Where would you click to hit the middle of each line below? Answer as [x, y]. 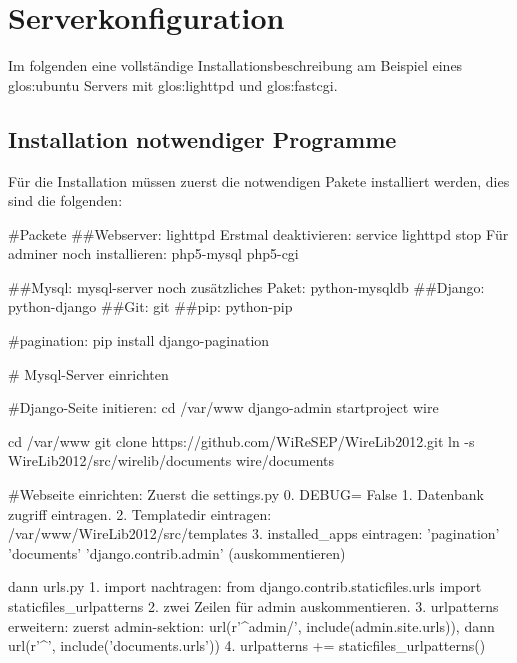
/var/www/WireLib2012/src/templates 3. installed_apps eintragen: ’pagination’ [254, 533]
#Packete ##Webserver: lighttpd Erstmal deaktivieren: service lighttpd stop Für [258, 233]
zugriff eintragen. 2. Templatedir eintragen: [140, 513]
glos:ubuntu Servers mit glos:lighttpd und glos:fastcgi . [173, 84]
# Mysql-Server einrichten [88, 373]
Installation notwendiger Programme [202, 138]
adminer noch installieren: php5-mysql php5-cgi [153, 253]
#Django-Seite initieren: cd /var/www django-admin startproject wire [223, 407]
